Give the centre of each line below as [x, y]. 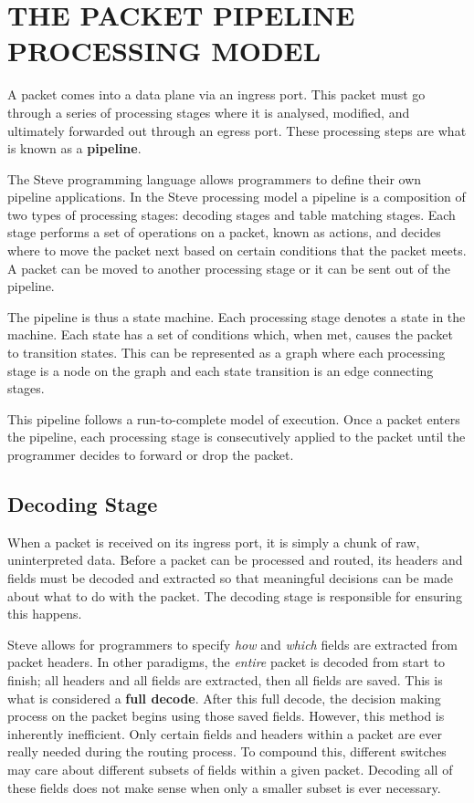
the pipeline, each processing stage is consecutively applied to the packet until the [237, 437]
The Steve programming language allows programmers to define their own [215, 178]
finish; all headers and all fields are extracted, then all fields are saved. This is [225, 679]
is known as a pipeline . [74, 148]
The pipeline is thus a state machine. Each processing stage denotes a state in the [237, 316]
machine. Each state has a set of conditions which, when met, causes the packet [230, 334]
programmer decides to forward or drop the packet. [151, 454]
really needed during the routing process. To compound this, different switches [227, 751]
